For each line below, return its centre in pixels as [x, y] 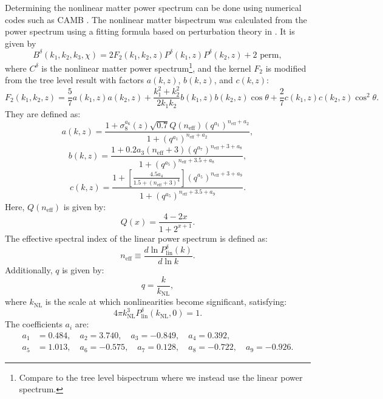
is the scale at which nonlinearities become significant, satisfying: [166, 302]
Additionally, [29, 270]
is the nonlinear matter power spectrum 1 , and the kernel [146, 67]
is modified [286, 68]
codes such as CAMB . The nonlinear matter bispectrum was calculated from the [156, 19]
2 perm [266, 55]
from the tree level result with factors [74, 80]
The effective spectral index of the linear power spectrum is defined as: [136, 238]
